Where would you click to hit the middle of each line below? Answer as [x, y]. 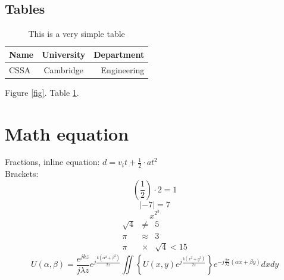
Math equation [67, 133]
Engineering [123, 69]
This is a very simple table [77, 34]
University [64, 54]
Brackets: [22, 174]
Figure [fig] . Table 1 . [42, 92]
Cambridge [63, 69]
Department [119, 54]
